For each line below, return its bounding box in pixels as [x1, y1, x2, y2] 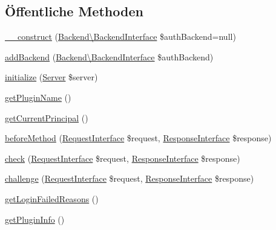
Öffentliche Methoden [5, 2, 143, 21]
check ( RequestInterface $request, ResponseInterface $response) [5, 152, 240, 164]
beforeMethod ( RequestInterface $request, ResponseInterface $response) [5, 132, 272, 144]
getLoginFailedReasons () [5, 192, 99, 205]
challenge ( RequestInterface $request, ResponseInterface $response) [5, 172, 254, 185]
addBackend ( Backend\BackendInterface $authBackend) [5, 50, 214, 63]
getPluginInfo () [5, 212, 65, 225]
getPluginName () [5, 91, 71, 103]
